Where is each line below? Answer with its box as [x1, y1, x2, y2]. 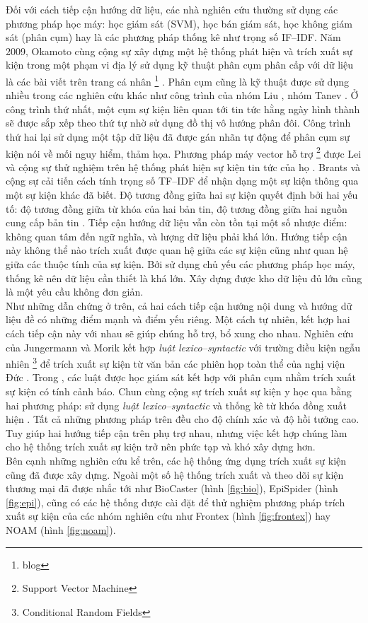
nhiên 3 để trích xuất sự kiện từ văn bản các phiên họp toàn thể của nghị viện [6, 354, 345, 371]
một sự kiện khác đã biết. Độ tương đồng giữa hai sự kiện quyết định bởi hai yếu [6, 187, 358, 202]
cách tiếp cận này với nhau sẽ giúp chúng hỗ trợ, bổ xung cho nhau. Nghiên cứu [6, 325, 354, 340]
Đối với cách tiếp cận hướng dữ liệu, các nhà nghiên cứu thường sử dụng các [6, 2, 338, 16]
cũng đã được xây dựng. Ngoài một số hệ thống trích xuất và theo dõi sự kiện [6, 467, 344, 482]
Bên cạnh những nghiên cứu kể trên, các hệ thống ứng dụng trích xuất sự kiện [6, 453, 347, 467]
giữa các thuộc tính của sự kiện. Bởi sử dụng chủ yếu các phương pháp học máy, [6, 257, 355, 271]
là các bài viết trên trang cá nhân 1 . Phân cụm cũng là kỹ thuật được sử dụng [6, 71, 349, 88]
